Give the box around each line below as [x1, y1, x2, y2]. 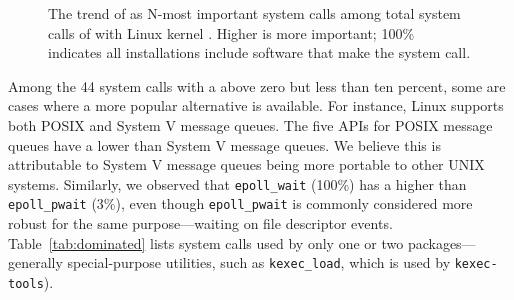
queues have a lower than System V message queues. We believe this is [8, 134, 441, 155]
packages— [407, 232, 476, 253]
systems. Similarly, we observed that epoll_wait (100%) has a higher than [8, 173, 467, 194]
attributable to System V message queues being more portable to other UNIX [8, 154, 485, 175]
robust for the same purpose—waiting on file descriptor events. [8, 213, 393, 234]
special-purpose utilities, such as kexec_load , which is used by [67, 252, 451, 273]
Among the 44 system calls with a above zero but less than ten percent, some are [8, 75, 506, 96]
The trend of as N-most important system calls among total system [48, 3, 461, 23]
